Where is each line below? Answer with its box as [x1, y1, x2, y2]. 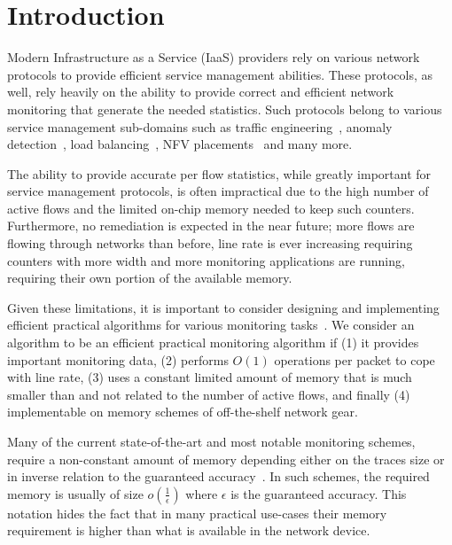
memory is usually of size [7, 484, 144, 502]
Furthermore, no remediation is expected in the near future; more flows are [7, 216, 415, 235]
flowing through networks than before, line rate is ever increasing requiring [7, 234, 413, 253]
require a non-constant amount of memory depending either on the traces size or [7, 449, 445, 468]
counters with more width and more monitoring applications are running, [7, 251, 405, 269]
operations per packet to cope [274, 350, 435, 369]
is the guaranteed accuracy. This [230, 484, 407, 502]
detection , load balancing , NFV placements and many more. [7, 135, 353, 153]
